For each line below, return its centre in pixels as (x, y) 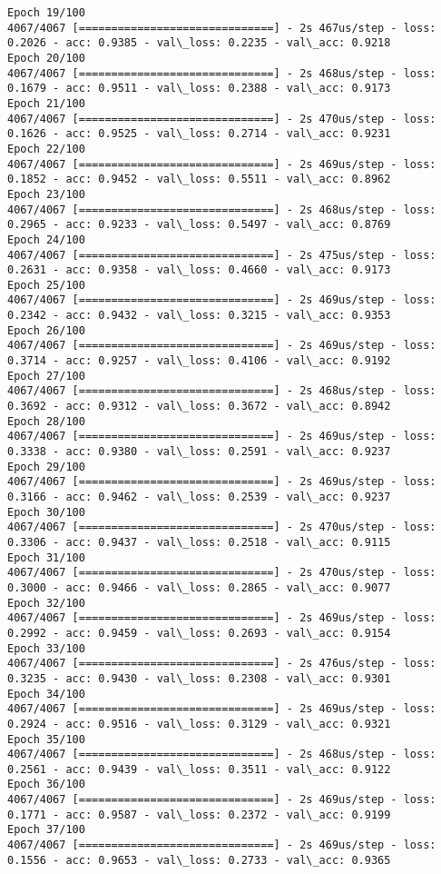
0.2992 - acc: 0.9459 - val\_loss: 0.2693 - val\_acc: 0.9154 (199, 633)
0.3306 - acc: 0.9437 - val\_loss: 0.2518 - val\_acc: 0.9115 (199, 542)
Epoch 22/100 (46, 149)
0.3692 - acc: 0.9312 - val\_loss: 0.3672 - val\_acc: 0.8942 (199, 407)
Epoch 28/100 (46, 421)
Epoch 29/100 (46, 467)
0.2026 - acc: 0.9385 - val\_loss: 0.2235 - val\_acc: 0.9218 (199, 43)
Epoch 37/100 (46, 830)
